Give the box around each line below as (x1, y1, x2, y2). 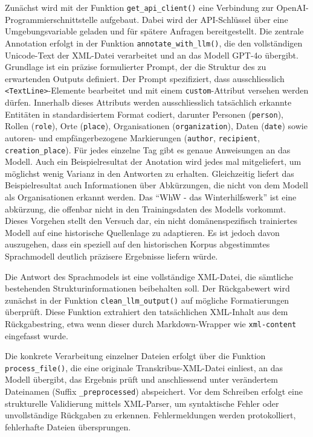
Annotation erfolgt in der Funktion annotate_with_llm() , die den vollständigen (5, 36, 303, 49)
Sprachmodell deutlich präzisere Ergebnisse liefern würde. (5, 249, 218, 262)
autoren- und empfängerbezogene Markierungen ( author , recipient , (5, 131, 260, 144)
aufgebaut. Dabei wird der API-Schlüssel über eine (100, 13, 288, 25)
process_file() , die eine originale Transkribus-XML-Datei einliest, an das (5, 361, 283, 374)
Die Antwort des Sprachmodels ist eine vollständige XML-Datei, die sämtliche (5, 270, 294, 282)
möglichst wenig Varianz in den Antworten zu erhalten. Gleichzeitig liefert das (5, 167, 294, 179)
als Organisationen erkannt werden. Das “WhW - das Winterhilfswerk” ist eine (5, 190, 297, 203)
